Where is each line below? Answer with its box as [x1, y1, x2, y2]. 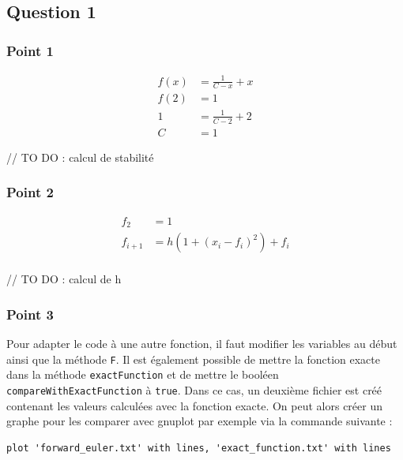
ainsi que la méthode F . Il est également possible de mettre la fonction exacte [6, 350, 380, 367]
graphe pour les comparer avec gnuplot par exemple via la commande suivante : [6, 413, 393, 429]
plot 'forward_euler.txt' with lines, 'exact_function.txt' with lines [6, 442, 391, 454]
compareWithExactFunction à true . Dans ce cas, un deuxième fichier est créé [6, 381, 382, 398]
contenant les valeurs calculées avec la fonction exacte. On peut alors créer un [6, 397, 383, 413]
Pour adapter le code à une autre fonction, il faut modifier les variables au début [6, 335, 397, 351]
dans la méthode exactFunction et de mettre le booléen [6, 366, 279, 383]
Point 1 [6, 40, 54, 60]
